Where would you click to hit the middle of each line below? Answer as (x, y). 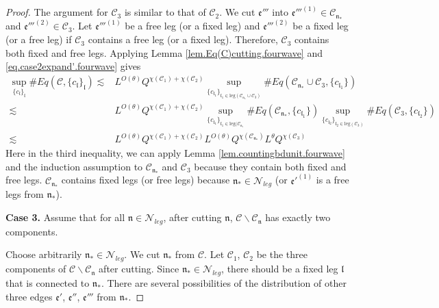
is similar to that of (165, 12)
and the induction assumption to (74, 166)
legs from (25, 194)
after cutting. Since (139, 269)
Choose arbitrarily (44, 254)
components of (36, 269)
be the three (282, 254)
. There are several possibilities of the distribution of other (224, 283)
